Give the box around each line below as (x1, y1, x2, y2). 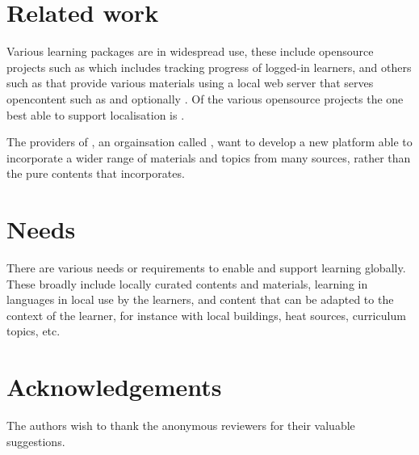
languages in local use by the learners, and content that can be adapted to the (6, 291, 394, 308)
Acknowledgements (6, 370, 222, 403)
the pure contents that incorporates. (6, 165, 185, 182)
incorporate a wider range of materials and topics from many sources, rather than (6, 149, 411, 166)
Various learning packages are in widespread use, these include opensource (6, 43, 374, 60)
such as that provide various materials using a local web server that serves (6, 74, 374, 91)
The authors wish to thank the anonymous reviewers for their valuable (6, 417, 355, 434)
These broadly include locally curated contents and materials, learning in (6, 275, 368, 292)
